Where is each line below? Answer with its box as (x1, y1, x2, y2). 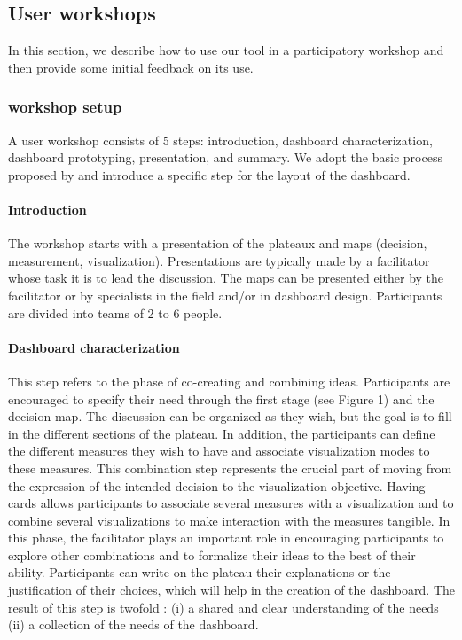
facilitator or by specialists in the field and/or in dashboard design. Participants (8, 285, 442, 304)
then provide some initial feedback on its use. (8, 58, 254, 76)
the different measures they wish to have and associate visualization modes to (8, 441, 430, 460)
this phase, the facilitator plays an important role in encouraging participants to (8, 528, 444, 547)
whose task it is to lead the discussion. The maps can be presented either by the (8, 269, 444, 287)
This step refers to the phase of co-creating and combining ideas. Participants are (8, 371, 450, 390)
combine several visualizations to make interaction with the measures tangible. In (8, 511, 450, 529)
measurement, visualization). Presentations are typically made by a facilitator (8, 251, 430, 269)
